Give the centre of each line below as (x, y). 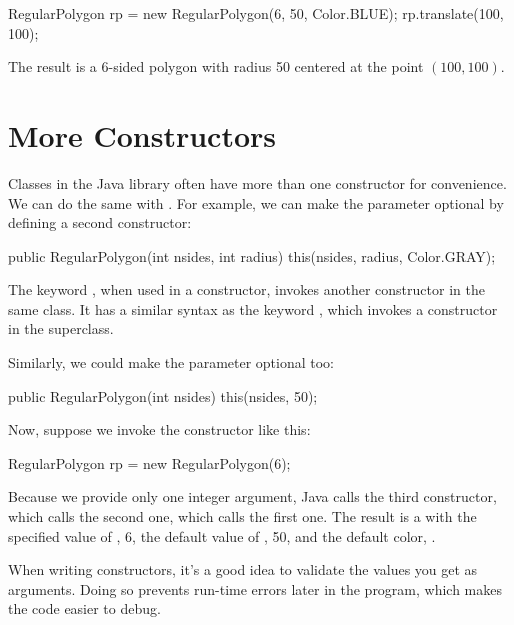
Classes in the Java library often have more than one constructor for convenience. (257, 182)
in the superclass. (61, 328)
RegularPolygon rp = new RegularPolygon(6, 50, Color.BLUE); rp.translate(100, (256, 13)
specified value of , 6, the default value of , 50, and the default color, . (222, 535)
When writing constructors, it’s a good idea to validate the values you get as (243, 569)
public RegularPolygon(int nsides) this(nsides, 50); (163, 395)
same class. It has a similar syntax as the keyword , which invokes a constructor (253, 308)
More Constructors (142, 134)
